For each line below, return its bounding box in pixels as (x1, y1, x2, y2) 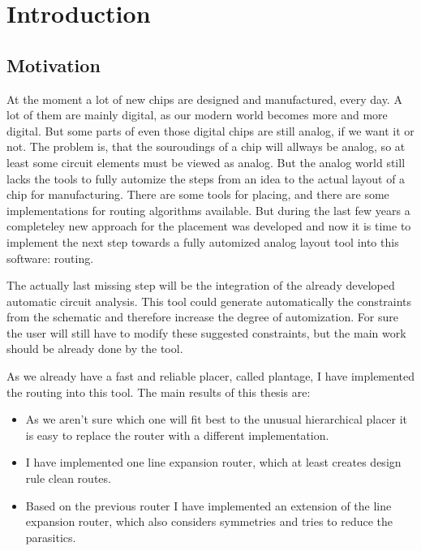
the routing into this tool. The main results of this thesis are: (6, 383, 311, 400)
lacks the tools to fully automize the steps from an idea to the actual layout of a (6, 170, 406, 187)
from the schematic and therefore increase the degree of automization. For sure (6, 308, 398, 325)
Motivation (6, 52, 101, 77)
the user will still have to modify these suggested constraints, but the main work (6, 324, 406, 341)
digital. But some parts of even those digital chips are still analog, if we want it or (6, 122, 415, 139)
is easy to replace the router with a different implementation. (25, 426, 329, 443)
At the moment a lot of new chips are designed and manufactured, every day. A (6, 90, 402, 107)
